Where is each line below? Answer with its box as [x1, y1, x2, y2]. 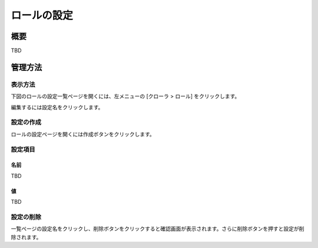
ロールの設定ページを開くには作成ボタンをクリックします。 [11, 130, 155, 138]
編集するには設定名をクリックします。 [11, 103, 104, 110]
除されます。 [11, 233, 42, 240]
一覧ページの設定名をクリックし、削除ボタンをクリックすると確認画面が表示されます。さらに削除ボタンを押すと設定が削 [11, 225, 304, 233]
